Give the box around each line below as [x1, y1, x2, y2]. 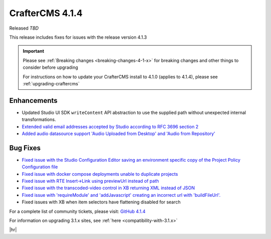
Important [23, 48, 45, 54]
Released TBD [9, 25, 39, 31]
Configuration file [22, 164, 58, 170]
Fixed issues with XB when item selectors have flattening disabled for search [22, 199, 181, 205]
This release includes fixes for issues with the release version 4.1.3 [9, 34, 148, 40]
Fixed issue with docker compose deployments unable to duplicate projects [22, 171, 178, 177]
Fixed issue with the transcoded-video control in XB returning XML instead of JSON [22, 185, 195, 191]
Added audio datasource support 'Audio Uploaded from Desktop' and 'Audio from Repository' [22, 131, 215, 137]
